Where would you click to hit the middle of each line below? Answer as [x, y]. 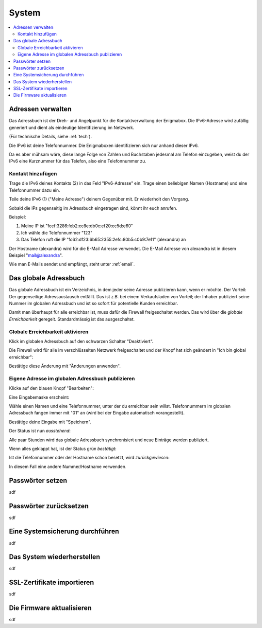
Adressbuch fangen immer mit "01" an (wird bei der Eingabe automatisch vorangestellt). [97, 413]
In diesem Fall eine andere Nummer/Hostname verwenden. [68, 467]
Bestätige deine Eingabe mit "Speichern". [50, 422]
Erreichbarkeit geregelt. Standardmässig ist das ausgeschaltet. [72, 319]
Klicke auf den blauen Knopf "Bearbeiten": [51, 388]
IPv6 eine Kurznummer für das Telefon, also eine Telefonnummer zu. [78, 161]
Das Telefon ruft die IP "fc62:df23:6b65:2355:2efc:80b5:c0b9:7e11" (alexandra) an [104, 240]
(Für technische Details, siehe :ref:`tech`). [50, 137]
